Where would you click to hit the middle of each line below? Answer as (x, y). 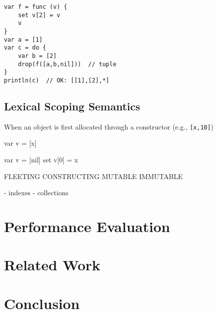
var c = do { (25, 48)
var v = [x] (20, 143)
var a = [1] (23, 39)
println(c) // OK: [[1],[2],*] (57, 80)
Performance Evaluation (87, 226)
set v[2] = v (39, 15)
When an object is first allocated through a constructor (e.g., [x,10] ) (109, 126)
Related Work (52, 265)
